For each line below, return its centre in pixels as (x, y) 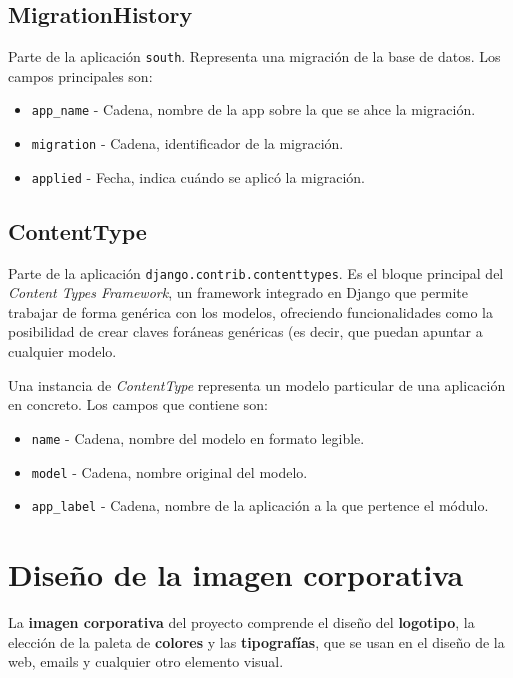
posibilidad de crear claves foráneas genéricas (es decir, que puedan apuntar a (245, 331)
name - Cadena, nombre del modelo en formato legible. (198, 437)
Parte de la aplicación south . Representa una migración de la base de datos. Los (254, 56)
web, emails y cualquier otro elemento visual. (146, 661)
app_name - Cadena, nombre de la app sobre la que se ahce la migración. (253, 109)
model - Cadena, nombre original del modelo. (169, 471)
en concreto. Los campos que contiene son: (138, 404)
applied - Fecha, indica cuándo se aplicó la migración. (198, 176)
